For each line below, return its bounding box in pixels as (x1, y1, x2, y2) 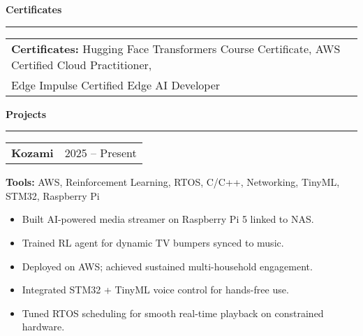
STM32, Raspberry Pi (6, 188, 100, 203)
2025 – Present (64, 145, 137, 161)
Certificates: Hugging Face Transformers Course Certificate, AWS (11, 40, 341, 57)
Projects (6, 106, 47, 121)
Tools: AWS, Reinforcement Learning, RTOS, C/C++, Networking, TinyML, (6, 175, 340, 189)
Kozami (11, 145, 54, 161)
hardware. (22, 319, 65, 334)
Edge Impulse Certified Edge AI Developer (11, 76, 221, 93)
